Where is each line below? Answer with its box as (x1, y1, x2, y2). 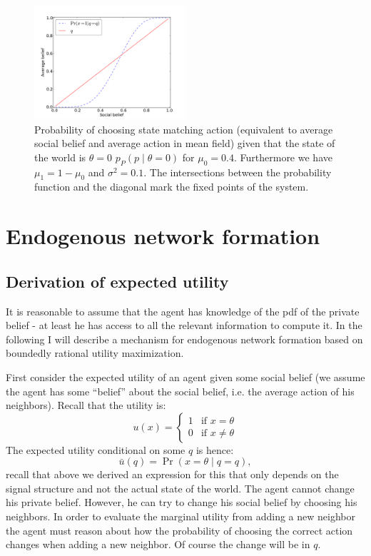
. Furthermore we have (233, 149, 332, 164)
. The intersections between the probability (143, 164, 332, 179)
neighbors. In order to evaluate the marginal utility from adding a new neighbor (6, 509, 355, 524)
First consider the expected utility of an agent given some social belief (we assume (6, 369, 365, 384)
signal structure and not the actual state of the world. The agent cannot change (6, 480, 355, 495)
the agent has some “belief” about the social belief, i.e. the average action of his (6, 383, 355, 398)
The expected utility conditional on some (6, 442, 185, 457)
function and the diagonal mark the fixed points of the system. (34, 179, 309, 194)
